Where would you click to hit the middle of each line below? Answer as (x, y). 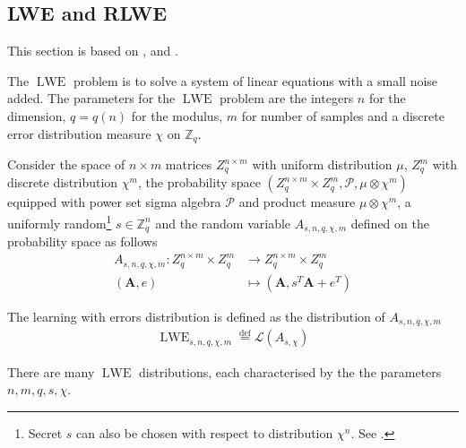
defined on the (390, 223)
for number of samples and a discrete (343, 115)
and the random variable (223, 223)
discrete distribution (63, 182)
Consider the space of (66, 164)
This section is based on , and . (93, 51)
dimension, (37, 115)
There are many (51, 371)
